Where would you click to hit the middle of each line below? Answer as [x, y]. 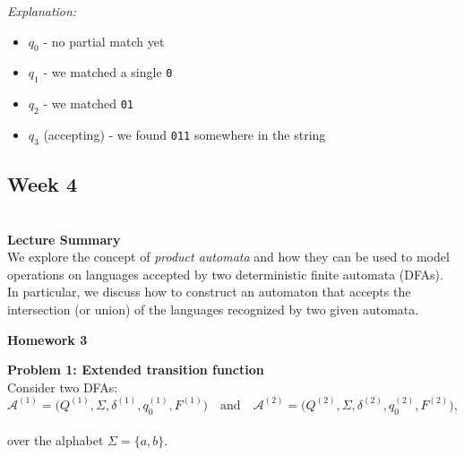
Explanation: [42, 11]
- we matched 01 [89, 103]
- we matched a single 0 [108, 72]
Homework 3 [47, 339]
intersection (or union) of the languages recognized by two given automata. [213, 309]
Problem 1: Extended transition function [136, 370]
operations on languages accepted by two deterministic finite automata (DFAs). [225, 274]
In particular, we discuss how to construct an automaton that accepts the [209, 292]
